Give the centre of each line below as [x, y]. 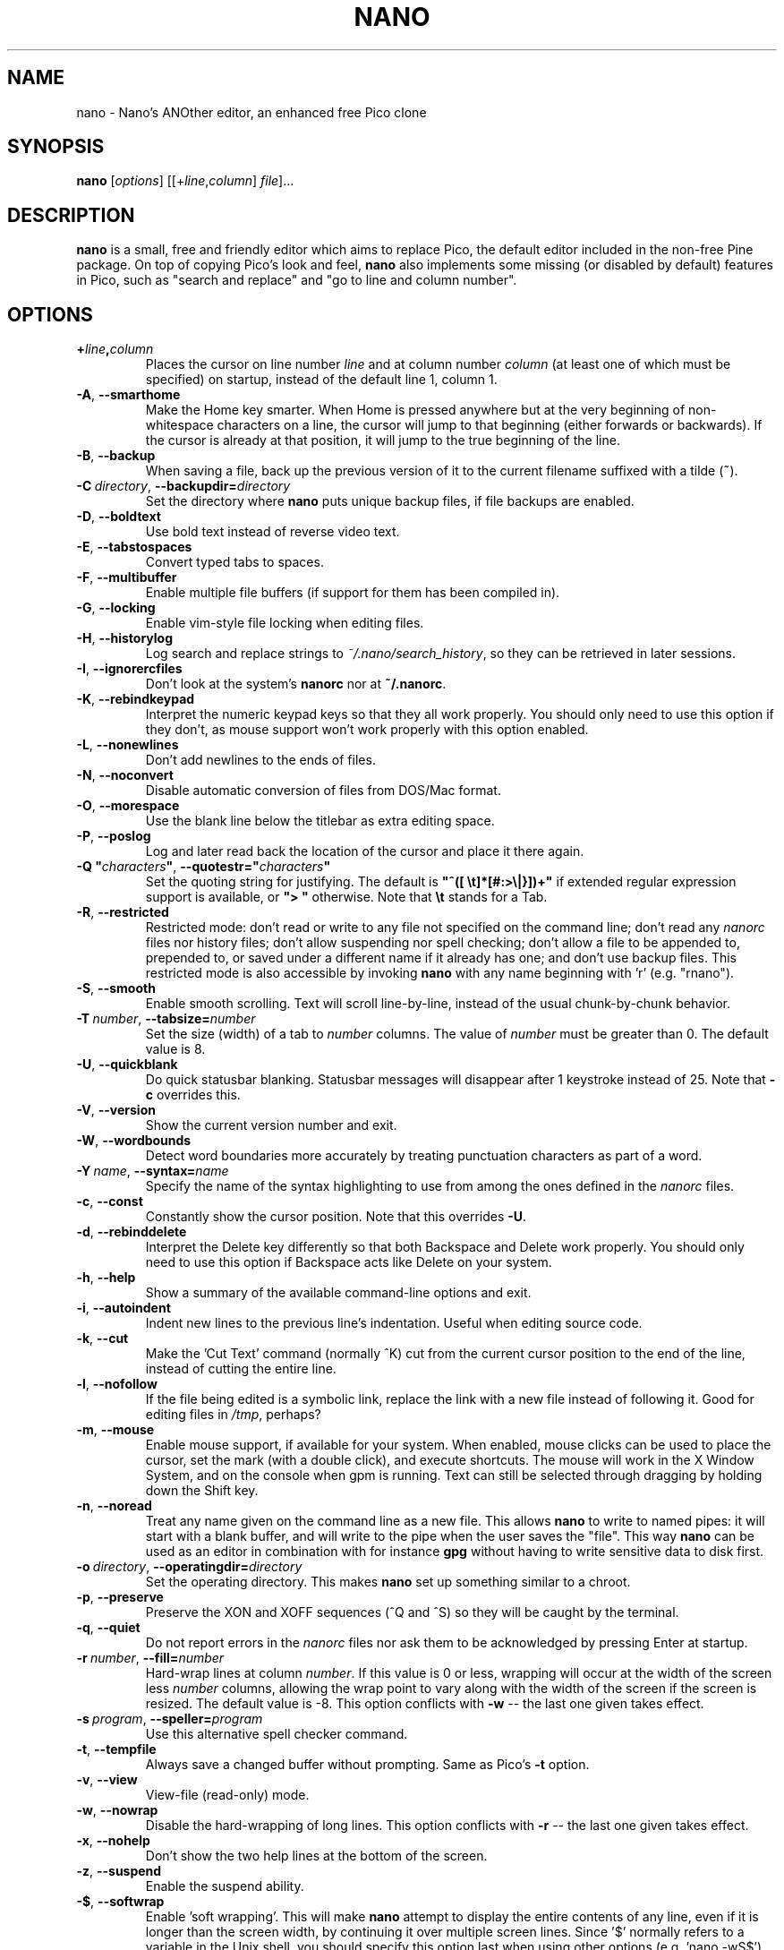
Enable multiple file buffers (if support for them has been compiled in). [353, 593]
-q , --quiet [108, 1628]
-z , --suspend [119, 1871]
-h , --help [106, 1278]
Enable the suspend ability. [225, 1886]
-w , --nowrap [117, 1810]
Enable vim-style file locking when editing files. [285, 623]
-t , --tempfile [116, 1749]
